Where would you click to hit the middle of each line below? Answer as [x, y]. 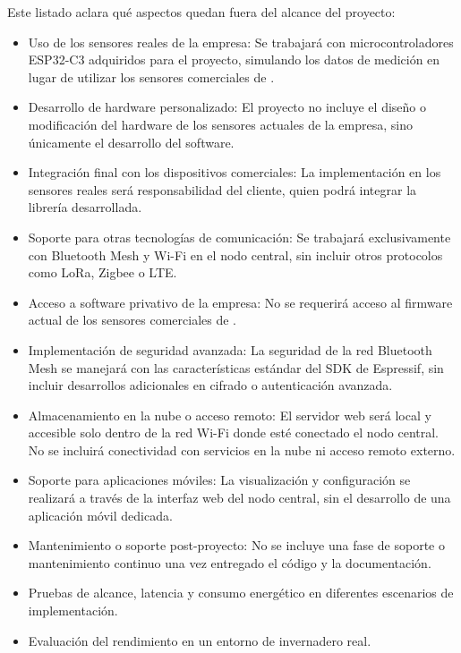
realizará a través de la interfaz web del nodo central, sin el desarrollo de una [239, 498]
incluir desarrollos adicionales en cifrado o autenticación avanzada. [210, 385]
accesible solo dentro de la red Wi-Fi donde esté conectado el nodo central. [234, 433]
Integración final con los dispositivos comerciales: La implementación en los [235, 172]
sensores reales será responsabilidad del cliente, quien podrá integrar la [222, 189]
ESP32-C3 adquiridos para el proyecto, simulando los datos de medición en [234, 59]
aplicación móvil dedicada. [100, 515]
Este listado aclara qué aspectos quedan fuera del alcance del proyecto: [201, 12]
